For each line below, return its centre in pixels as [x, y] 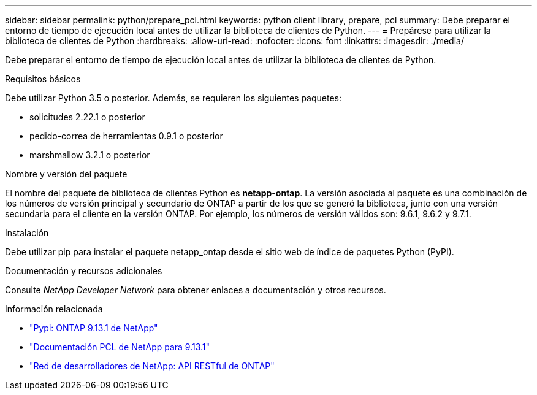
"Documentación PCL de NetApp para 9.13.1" [120, 347]
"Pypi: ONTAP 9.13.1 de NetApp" [94, 328]
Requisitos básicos [43, 79]
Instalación [27, 233]
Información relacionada [54, 309]
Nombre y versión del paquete [66, 174]
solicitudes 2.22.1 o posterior [87, 117]
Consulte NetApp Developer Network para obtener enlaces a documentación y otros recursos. [196, 290]
